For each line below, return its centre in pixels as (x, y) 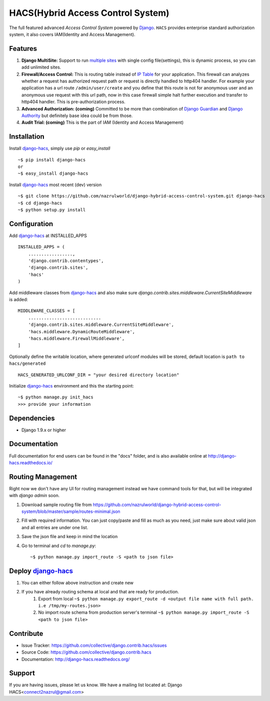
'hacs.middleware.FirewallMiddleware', (76, 338)
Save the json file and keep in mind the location (70, 537)
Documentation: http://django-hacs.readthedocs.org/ (76, 659)
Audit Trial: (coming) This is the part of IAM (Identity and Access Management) (102, 122)
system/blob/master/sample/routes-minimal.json (71, 511)
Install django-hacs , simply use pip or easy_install (60, 149)
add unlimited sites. (41, 67)
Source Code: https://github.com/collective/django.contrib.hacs (86, 652)
